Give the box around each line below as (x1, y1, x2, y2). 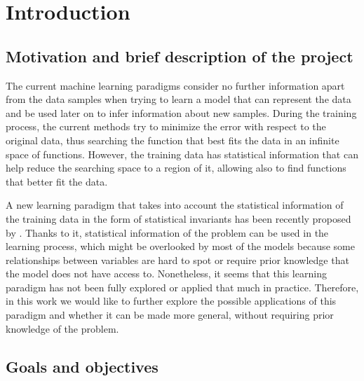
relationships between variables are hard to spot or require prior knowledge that (6, 252, 349, 267)
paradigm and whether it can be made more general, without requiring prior (6, 307, 334, 322)
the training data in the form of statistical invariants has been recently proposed (6, 211, 351, 226)
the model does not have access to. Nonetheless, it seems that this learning (6, 266, 327, 281)
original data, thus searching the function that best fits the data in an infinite (6, 132, 339, 147)
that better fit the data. (6, 174, 108, 188)
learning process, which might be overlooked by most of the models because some (6, 239, 355, 254)
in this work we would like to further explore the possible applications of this (6, 293, 337, 308)
